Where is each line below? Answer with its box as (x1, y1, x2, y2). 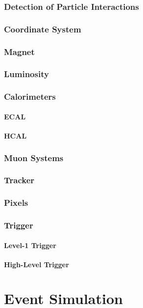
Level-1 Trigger (4, 240, 56, 250)
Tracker (4, 174, 35, 186)
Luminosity (4, 68, 49, 80)
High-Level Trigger (4, 259, 69, 269)
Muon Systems (4, 151, 64, 164)
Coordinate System (4, 23, 81, 35)
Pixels (4, 196, 28, 209)
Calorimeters (4, 90, 56, 103)
